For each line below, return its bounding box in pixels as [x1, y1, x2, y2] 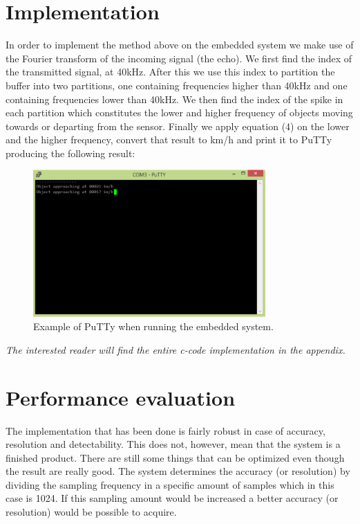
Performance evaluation [6, 383, 236, 411]
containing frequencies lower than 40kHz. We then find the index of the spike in [6, 91, 343, 106]
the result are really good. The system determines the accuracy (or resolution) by [6, 464, 350, 478]
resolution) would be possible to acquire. [6, 505, 177, 519]
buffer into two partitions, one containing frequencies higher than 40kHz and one [6, 78, 348, 92]
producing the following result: [6, 145, 135, 160]
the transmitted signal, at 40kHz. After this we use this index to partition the [6, 64, 335, 79]
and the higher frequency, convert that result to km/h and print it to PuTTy [6, 132, 332, 147]
